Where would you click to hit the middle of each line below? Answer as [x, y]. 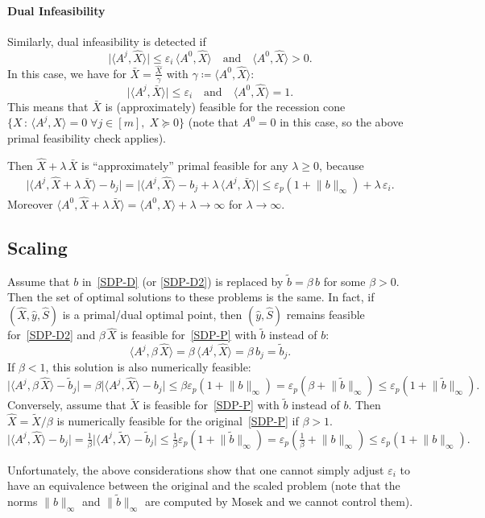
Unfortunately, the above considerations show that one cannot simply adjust [196, 469]
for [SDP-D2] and [52, 335]
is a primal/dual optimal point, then [152, 314]
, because [342, 165]
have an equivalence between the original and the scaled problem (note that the [204, 485]
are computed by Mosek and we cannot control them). [279, 501]
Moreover [30, 203]
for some [344, 281]
